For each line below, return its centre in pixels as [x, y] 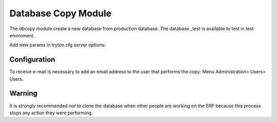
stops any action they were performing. [51, 113]
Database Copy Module [61, 13]
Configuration [32, 59]
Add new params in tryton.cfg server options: [57, 45]
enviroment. [22, 35]
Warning [24, 94]
